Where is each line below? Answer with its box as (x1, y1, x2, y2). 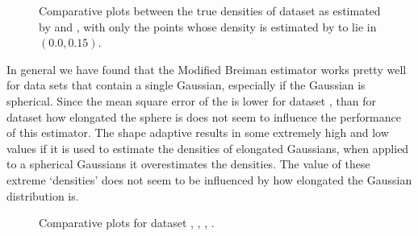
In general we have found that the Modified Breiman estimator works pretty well (6, 60, 407, 77)
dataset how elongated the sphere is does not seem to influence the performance (6, 108, 401, 125)
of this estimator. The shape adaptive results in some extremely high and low (6, 124, 389, 141)
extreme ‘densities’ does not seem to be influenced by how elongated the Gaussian (6, 171, 412, 188)
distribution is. (6, 187, 79, 204)
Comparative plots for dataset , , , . (39, 214, 215, 231)
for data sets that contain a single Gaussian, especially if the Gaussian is (6, 77, 366, 93)
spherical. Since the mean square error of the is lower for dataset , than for (6, 92, 376, 109)
